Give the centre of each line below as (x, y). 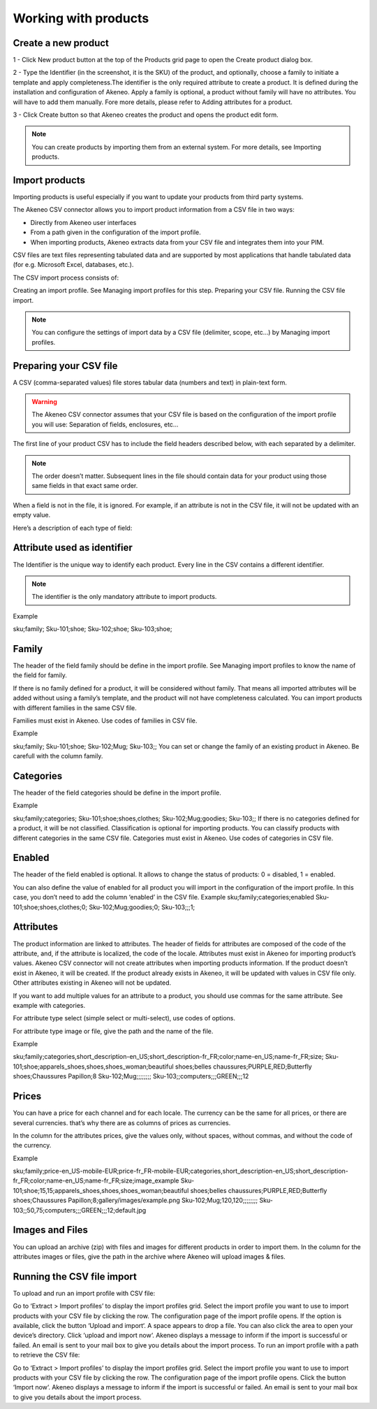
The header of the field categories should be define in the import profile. (117, 793)
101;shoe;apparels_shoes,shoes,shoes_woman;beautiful (93, 1067)
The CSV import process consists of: (66, 277)
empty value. (32, 515)
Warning (44, 402)
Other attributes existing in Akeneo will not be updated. (92, 983)
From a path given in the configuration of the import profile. (116, 232)
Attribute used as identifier (73, 548)
